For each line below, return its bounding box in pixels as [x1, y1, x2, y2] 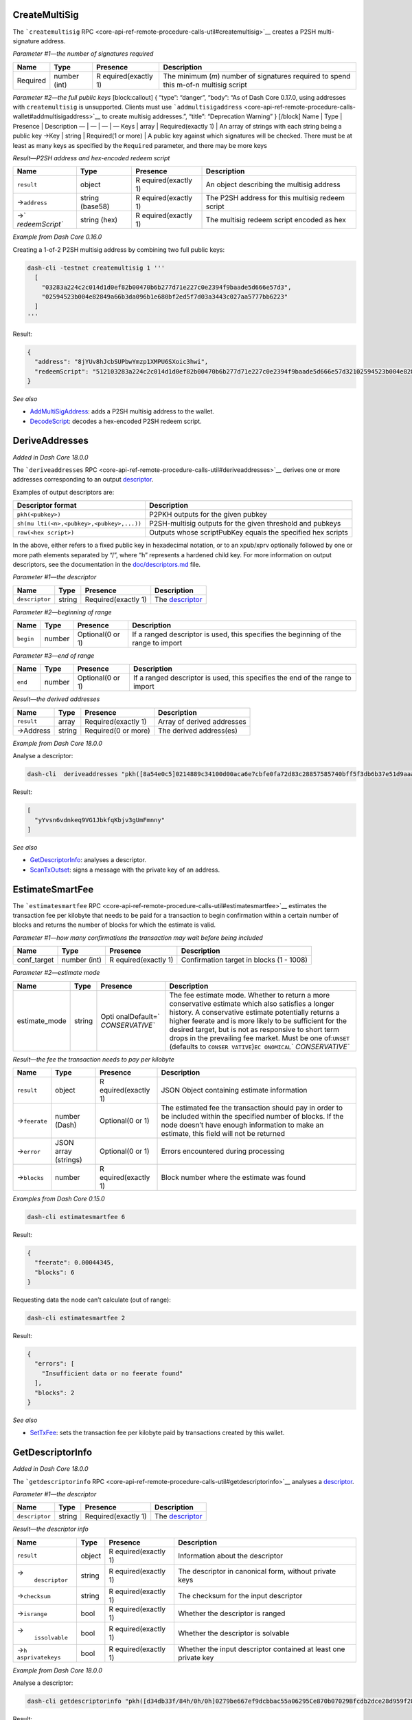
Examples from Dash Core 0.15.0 [12, 1194, 106, 1203]
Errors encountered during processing [161, 1146, 285, 1156]
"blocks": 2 [34, 1388, 75, 1397]
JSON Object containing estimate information [161, 1086, 308, 1095]
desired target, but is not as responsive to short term [169, 1024, 340, 1034]
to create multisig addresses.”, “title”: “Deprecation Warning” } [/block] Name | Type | [102, 112, 343, 120]
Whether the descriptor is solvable [177, 1628, 290, 1638]
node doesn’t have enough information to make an [161, 1120, 324, 1130]
